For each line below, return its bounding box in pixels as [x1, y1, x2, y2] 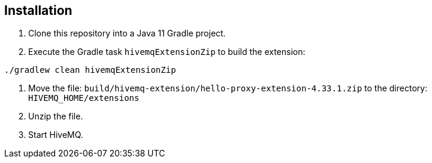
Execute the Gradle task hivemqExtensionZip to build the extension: [28, 47, 306, 57]
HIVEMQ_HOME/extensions [28, 93, 140, 103]
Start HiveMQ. [28, 130, 83, 140]
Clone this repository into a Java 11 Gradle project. [28, 28, 226, 39]
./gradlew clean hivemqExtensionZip [4, 65, 176, 75]
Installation [4, 3, 72, 18]
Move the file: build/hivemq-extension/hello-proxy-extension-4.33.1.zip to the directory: [28, 83, 428, 94]
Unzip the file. [28, 111, 83, 122]
